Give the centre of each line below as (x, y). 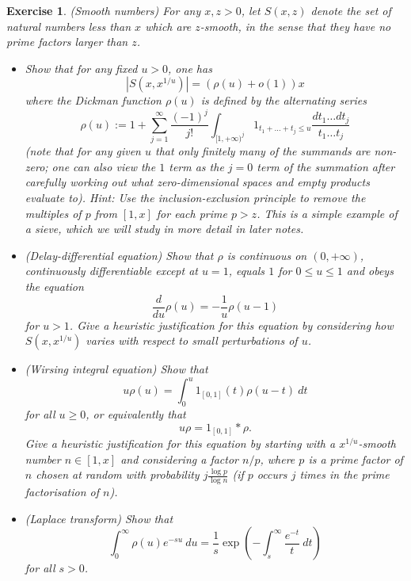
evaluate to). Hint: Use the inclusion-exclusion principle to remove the (195, 198)
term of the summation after (326, 166)
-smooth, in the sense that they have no (295, 26)
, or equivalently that (136, 414)
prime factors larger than (67, 42)
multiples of (53, 213)
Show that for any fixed (81, 68)
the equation (54, 287)
